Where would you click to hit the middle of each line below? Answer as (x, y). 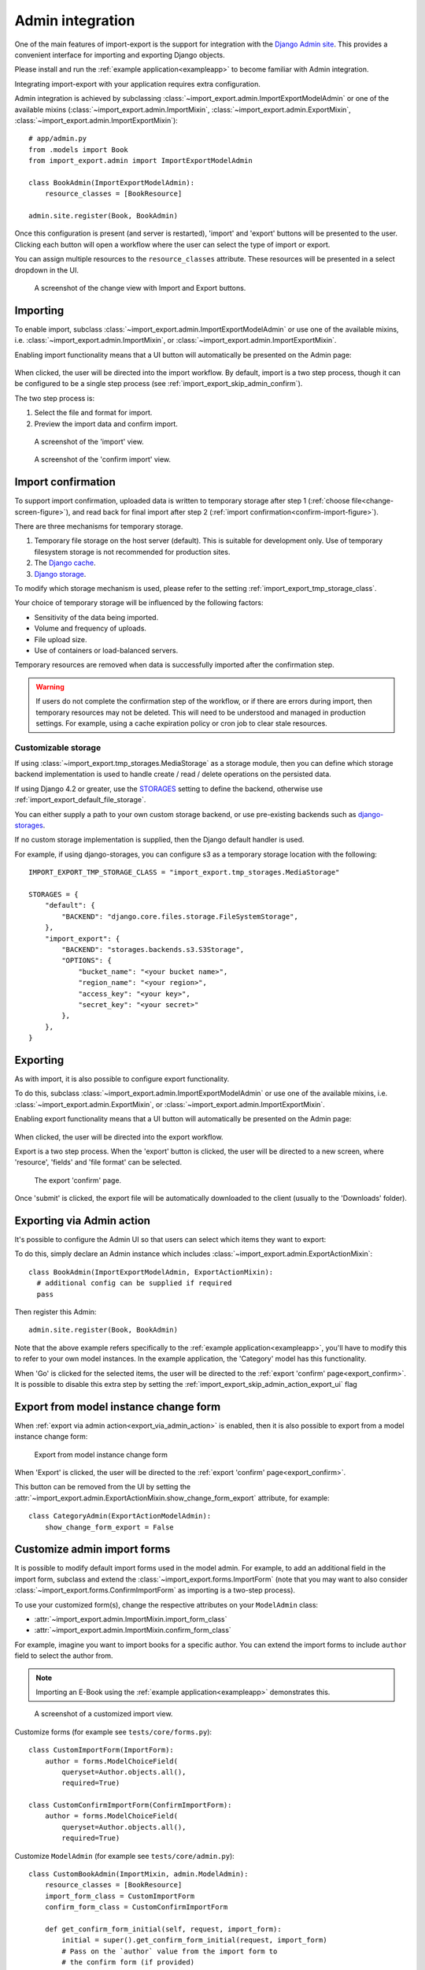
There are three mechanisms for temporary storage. (99, 526)
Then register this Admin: (55, 1311)
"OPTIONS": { (87, 961)
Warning (50, 686)
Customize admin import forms (92, 1550)
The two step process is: (54, 398)
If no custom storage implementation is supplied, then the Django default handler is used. (159, 840)
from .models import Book (79, 149)
